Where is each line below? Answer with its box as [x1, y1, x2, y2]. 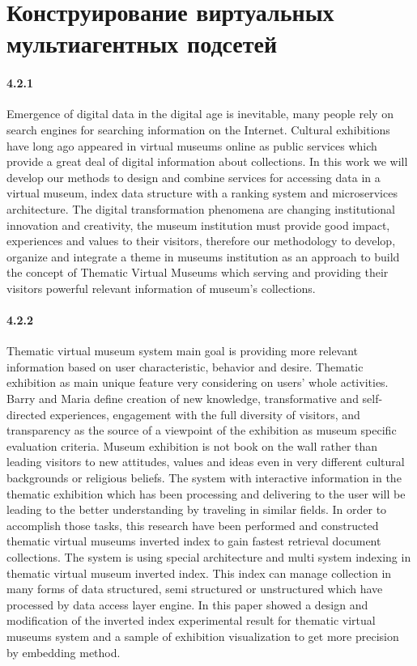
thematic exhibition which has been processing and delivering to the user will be [6, 485, 406, 502]
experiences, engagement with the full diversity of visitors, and [49, 405, 360, 422]
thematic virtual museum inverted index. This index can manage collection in [6, 564, 392, 581]
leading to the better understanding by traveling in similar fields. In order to [6, 501, 387, 518]
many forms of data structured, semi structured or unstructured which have [6, 580, 383, 597]
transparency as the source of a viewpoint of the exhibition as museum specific [6, 422, 397, 439]
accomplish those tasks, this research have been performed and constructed [6, 516, 379, 533]
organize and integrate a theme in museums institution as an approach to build [6, 248, 400, 265]
